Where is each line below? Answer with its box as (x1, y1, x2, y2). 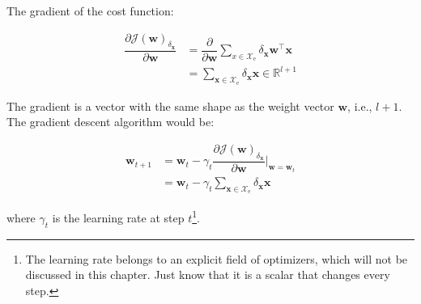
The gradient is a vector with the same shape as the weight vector (6, 97, 334, 114)
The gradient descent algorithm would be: (6, 113, 215, 130)
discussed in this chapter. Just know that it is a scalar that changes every (25, 266, 390, 283)
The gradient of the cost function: (6, 2, 174, 19)
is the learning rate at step (52, 209, 185, 226)
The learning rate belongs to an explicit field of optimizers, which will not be (25, 250, 408, 267)
